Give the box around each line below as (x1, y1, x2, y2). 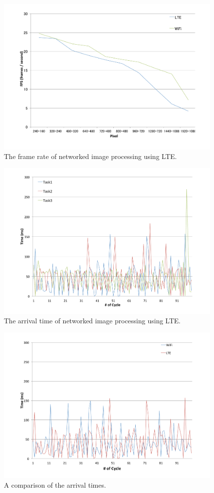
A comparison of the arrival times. (4, 479, 106, 490)
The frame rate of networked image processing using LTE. (4, 151, 177, 161)
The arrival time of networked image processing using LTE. (4, 316, 181, 326)
